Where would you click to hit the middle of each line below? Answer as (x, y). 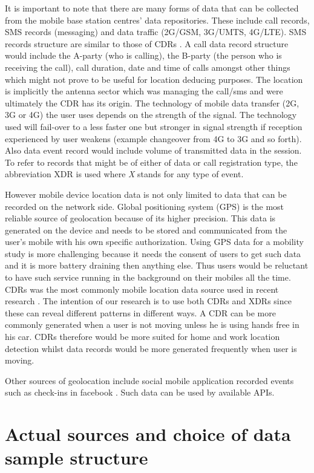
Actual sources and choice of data (148, 434)
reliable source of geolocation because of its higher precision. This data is (140, 218)
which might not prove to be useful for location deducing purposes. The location (154, 79)
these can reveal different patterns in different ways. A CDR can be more (140, 312)
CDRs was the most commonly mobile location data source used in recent (142, 289)
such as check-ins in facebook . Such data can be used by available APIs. (140, 392)
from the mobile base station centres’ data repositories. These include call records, (157, 20)
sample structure (77, 458)
